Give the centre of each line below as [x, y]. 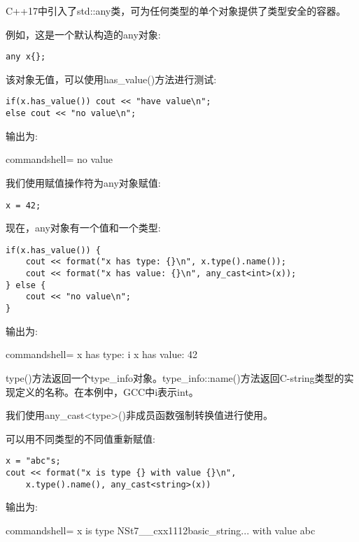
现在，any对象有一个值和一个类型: [83, 228]
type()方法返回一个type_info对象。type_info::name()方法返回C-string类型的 [175, 377]
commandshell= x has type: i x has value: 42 [102, 354]
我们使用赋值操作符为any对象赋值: [83, 182]
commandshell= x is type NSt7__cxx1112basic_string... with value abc [161, 530]
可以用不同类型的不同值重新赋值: [80, 438]
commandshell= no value [59, 159]
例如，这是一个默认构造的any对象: [83, 34]
